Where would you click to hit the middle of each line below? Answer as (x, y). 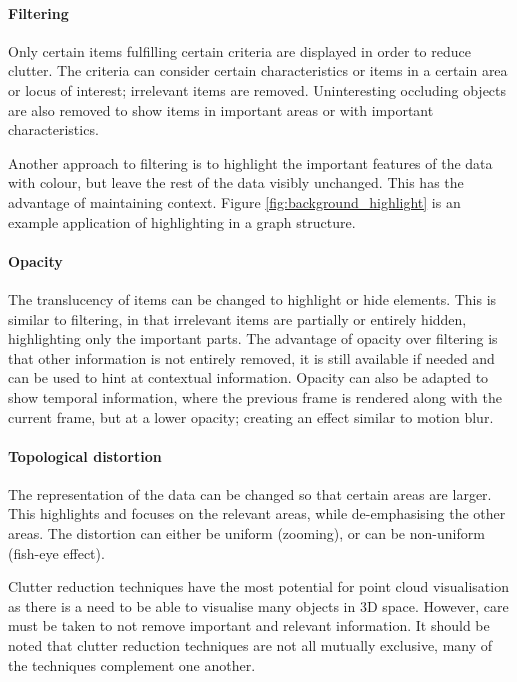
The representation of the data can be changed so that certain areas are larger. (250, 493)
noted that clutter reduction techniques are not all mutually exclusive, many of (250, 645)
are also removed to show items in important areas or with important (221, 109)
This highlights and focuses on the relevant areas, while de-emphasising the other (257, 513)
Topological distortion (85, 455)
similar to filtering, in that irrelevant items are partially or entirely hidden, (237, 318)
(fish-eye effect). (56, 552)
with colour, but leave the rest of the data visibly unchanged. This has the (236, 182)
